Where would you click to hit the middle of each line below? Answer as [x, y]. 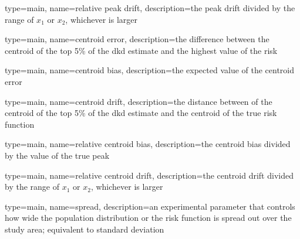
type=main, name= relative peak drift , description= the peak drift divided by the [150, 8]
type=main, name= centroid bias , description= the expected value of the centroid [150, 70]
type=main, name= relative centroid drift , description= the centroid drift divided [149, 175]
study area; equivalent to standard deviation [85, 229]
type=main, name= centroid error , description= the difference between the [137, 39]
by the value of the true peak [57, 155]
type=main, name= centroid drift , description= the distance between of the [139, 101]
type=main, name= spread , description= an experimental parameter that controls [150, 206]
